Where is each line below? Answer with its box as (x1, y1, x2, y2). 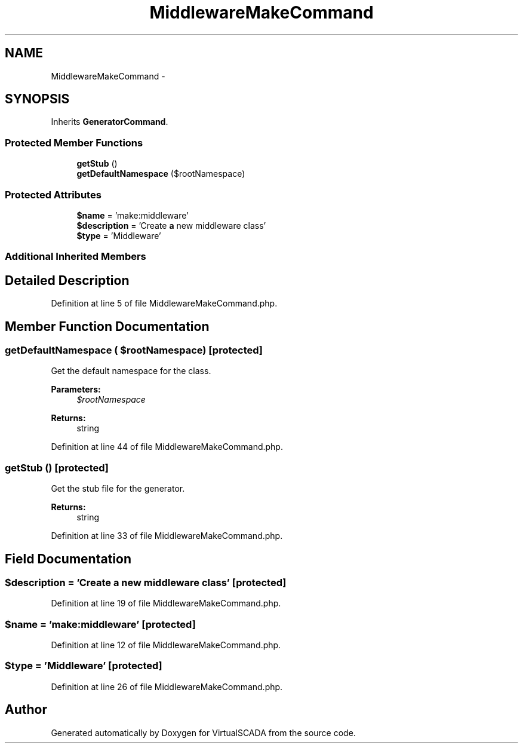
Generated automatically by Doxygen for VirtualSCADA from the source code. (51, 727, 356, 738)
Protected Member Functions (5, 136, 143, 149)
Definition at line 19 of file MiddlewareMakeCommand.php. (51, 598, 281, 609)
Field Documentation (5, 551, 131, 566)
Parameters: (51, 384, 101, 395)
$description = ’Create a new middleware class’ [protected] (5, 576, 287, 588)
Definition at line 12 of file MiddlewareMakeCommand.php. (51, 640, 281, 651)
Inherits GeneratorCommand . (51, 117, 168, 127)
